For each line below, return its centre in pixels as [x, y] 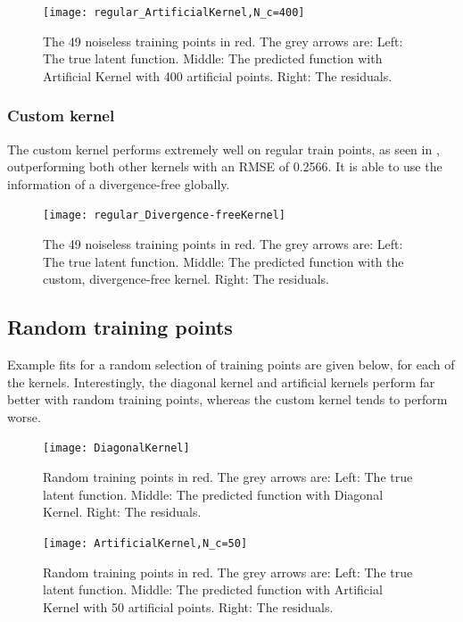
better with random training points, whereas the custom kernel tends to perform [227, 399]
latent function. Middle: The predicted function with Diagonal [213, 494]
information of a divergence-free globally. [119, 183]
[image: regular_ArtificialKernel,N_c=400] [174, 12]
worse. [24, 416]
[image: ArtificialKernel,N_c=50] [145, 543]
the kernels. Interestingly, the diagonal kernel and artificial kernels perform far [221, 381]
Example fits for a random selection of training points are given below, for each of [231, 365]
